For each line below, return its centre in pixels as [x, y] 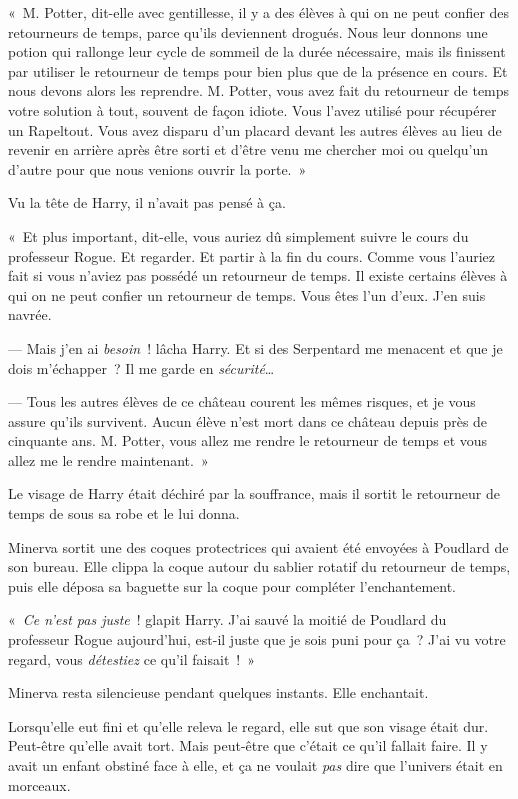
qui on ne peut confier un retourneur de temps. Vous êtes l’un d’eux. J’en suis [247, 294]
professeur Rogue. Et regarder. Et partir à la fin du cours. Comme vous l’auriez [251, 255]
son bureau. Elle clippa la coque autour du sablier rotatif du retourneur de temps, [259, 566]
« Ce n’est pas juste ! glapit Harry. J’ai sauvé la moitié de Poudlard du [227, 619]
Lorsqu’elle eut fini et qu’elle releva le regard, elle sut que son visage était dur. [248, 725]
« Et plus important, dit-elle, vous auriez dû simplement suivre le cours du [238, 235]
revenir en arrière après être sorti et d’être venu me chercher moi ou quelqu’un [248, 149]
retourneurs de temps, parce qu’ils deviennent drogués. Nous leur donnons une [248, 31]
